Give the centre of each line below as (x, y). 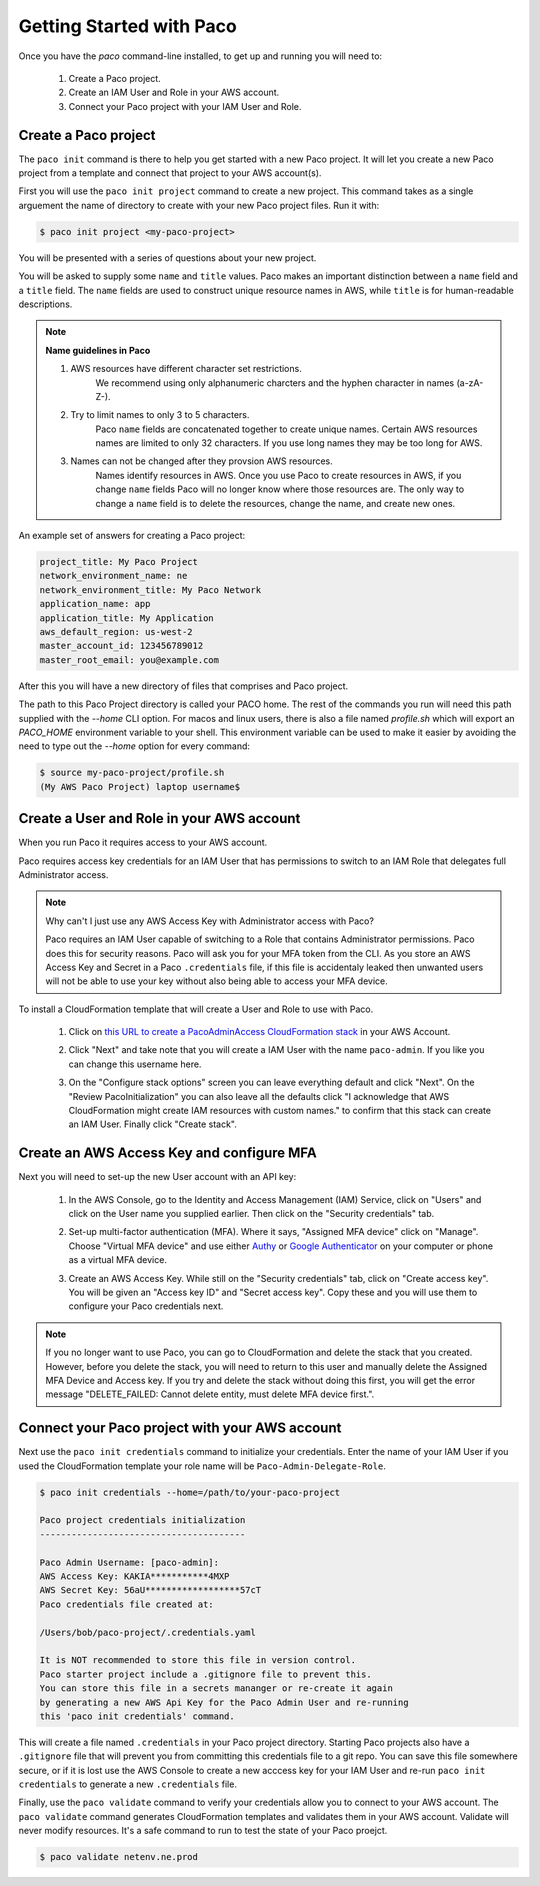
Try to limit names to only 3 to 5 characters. (160, 415)
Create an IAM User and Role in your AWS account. (174, 92)
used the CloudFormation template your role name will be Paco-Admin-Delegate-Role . (202, 1466)
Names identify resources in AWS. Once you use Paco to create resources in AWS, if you (278, 475)
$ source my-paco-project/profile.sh (132, 773)
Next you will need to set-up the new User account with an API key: (157, 1177)
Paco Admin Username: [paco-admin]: (129, 1562)
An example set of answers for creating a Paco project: (132, 536)
